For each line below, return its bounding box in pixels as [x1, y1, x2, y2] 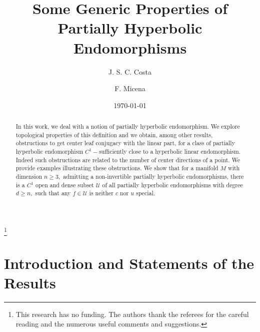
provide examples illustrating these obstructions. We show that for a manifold [15, 164, 218, 172]
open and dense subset [35, 180, 94, 189]
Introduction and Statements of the [4, 252, 254, 273]
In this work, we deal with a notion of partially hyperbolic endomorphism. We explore [15, 122, 240, 131]
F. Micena [114, 83, 145, 94]
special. [135, 189, 155, 197]
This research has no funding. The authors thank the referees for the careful [15, 308, 249, 319]
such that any [35, 189, 71, 197]
